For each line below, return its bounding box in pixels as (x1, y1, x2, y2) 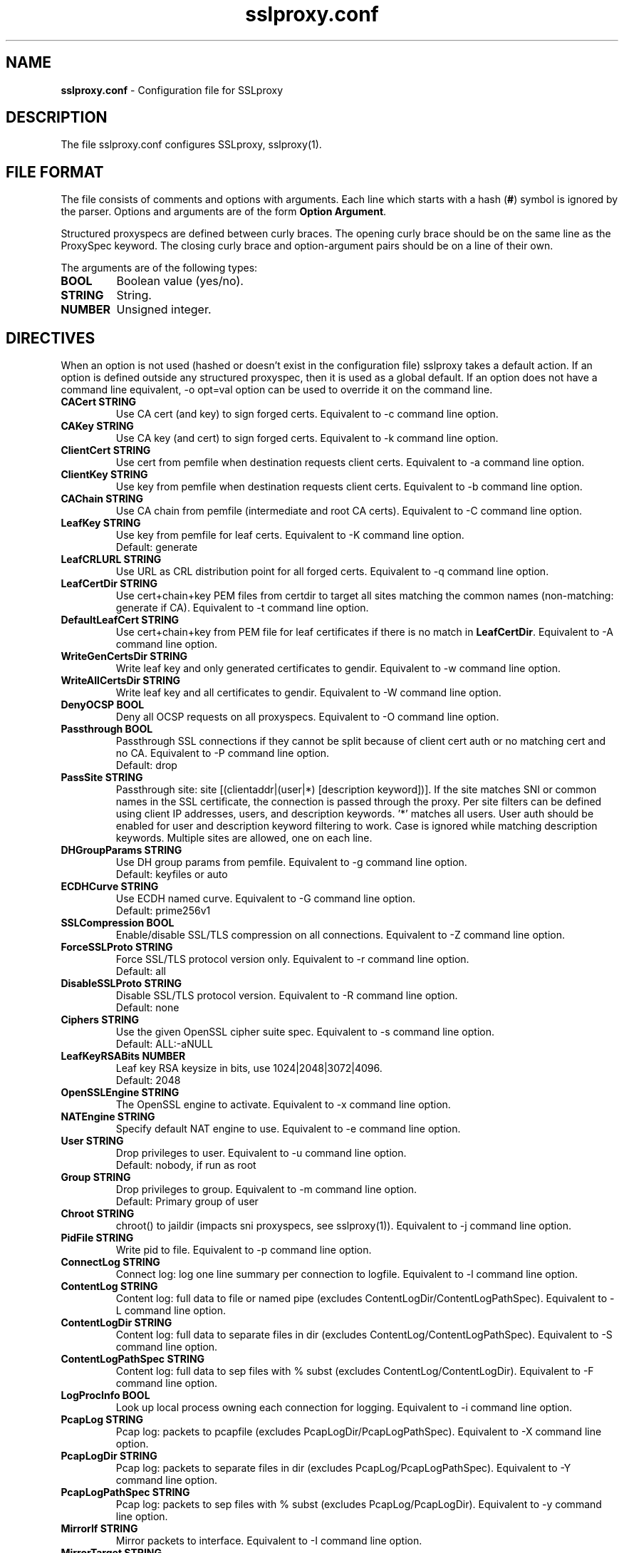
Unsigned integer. (116, 302, 212, 317)
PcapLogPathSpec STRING (61, 1486, 190, 1499)
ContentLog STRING (61, 1280, 158, 1293)
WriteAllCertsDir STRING (61, 674, 181, 687)
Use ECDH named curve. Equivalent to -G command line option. (115, 892, 415, 905)
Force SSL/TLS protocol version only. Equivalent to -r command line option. (115, 953, 469, 966)
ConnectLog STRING (61, 1256, 160, 1269)
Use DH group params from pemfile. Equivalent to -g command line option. (115, 856, 467, 869)
